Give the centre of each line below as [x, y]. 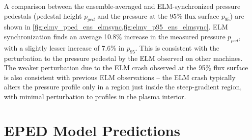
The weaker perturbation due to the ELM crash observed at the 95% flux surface [126, 68]
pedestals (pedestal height [43, 15]
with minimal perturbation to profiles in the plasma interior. [95, 96]
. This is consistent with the [177, 47]
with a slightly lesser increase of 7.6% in [64, 47]
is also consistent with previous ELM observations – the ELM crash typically [120, 77]
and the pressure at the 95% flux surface [158, 15]
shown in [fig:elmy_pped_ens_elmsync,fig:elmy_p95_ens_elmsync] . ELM [116, 27]
